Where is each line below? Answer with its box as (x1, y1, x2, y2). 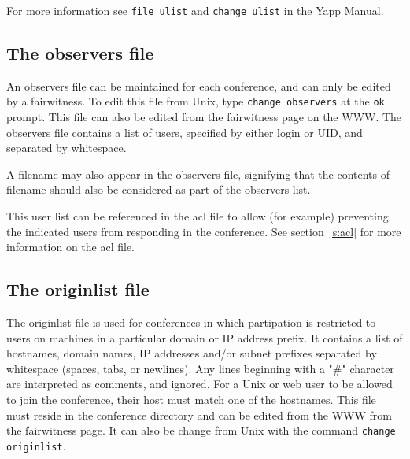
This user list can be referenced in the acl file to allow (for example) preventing (6, 208, 389, 224)
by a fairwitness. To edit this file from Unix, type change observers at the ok (6, 93, 385, 109)
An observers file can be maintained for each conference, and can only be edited (6, 77, 391, 94)
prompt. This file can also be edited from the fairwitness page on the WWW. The (6, 109, 402, 125)
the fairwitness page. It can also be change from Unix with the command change (6, 422, 396, 439)
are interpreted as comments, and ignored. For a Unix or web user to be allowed (6, 376, 393, 392)
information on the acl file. (6, 239, 135, 255)
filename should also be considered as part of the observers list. (6, 181, 311, 198)
